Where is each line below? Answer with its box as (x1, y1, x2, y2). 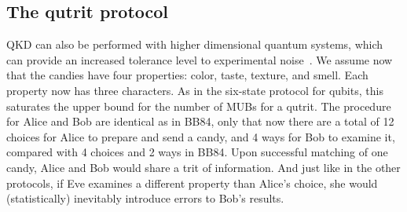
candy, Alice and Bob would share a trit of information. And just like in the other (6, 159, 401, 175)
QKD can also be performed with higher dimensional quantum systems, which (6, 36, 383, 53)
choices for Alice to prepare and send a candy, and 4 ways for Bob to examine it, (6, 128, 395, 144)
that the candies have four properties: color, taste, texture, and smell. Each (6, 67, 368, 83)
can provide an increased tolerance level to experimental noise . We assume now (6, 51, 393, 68)
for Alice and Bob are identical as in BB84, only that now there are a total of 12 (6, 113, 394, 130)
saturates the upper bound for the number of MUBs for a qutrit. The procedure (6, 97, 391, 114)
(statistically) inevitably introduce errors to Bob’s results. (6, 190, 284, 207)
